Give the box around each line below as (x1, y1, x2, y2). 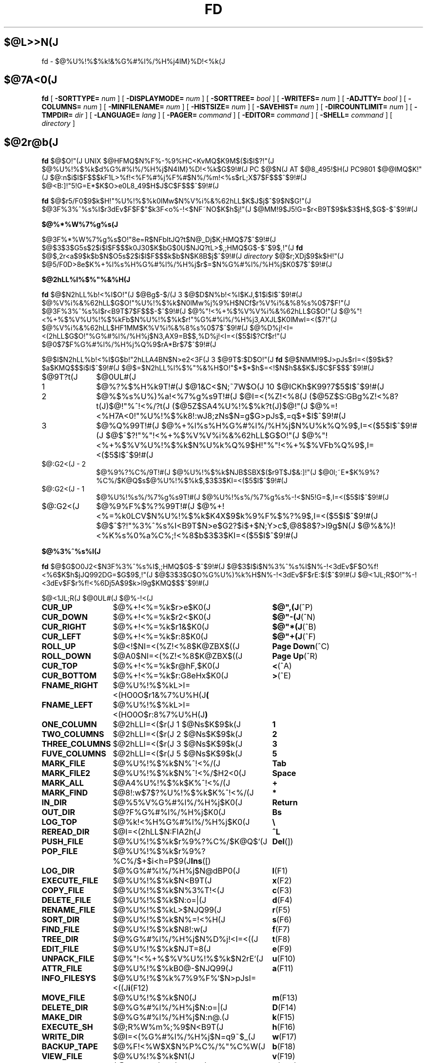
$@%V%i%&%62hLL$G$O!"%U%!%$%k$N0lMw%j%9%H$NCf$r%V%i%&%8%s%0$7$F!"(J (41, 299, 350, 307)
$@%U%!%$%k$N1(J (113, 1051, 195, 1062)
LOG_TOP (41, 817, 77, 827)
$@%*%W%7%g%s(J (41, 220, 118, 229)
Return (272, 797, 298, 808)
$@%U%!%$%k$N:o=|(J (113, 895, 207, 905)
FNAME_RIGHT (41, 680, 98, 691)
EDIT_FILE (41, 944, 79, 954)
